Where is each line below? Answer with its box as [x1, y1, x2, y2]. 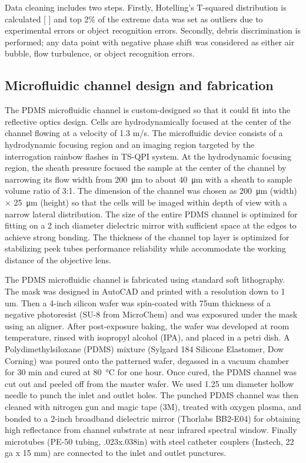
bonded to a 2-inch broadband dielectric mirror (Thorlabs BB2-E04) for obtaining [5, 412, 301, 424]
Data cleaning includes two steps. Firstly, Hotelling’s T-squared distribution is [5, 1, 287, 13]
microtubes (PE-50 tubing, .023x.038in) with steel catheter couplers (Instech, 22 [5, 435, 294, 447]
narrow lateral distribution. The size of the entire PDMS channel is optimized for [5, 207, 298, 220]
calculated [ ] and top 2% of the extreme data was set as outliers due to [5, 12, 263, 25]
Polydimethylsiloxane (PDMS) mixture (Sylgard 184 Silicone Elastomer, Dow [5, 343, 284, 355]
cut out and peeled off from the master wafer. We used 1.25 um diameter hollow [5, 377, 294, 389]
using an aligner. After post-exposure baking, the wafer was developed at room [5, 319, 290, 332]
